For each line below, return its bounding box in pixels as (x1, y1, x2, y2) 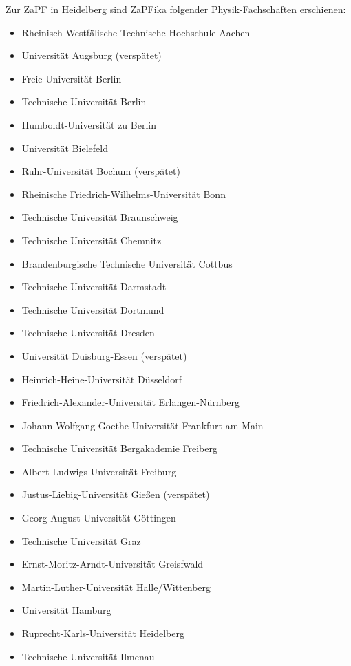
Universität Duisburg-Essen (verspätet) (21, 348, 187, 363)
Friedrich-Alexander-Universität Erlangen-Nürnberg (21, 395, 240, 409)
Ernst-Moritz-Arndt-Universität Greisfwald (21, 557, 204, 571)
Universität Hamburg (21, 603, 111, 617)
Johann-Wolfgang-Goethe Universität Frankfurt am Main (21, 418, 264, 432)
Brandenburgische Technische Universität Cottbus (21, 256, 233, 270)
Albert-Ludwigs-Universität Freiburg (21, 464, 177, 478)
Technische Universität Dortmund (21, 302, 164, 316)
